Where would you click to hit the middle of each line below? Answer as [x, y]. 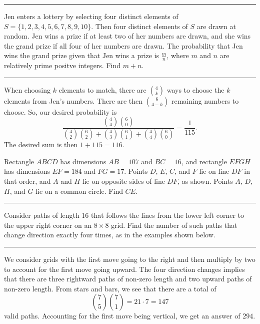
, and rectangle [204, 161]
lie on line [214, 171]
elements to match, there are [102, 89]
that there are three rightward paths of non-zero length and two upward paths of [128, 279]
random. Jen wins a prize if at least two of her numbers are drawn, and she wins [127, 36]
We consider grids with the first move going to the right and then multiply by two [130, 259]
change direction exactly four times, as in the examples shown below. [110, 235]
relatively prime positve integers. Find [62, 65]
